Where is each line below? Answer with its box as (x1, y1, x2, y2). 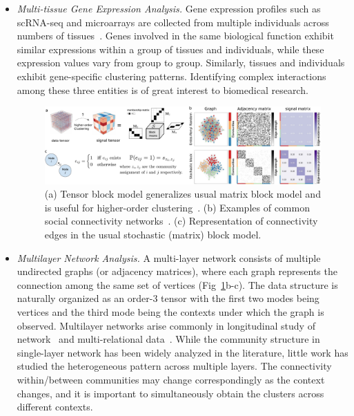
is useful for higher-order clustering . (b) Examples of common (44, 200, 310, 214)
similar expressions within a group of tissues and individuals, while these (17, 41, 324, 56)
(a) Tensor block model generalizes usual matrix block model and (44, 187, 321, 201)
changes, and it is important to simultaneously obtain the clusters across (17, 386, 324, 400)
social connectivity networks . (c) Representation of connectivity (44, 214, 318, 228)
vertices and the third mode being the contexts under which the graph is (17, 305, 324, 319)
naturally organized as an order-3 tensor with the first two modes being (17, 291, 319, 305)
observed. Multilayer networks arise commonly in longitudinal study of (17, 318, 315, 332)
